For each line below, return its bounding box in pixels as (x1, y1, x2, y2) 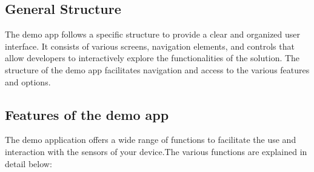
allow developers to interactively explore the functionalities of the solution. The (5, 51, 300, 64)
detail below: (5, 157, 52, 170)
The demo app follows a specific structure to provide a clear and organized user (5, 28, 301, 41)
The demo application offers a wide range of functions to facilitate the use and (5, 133, 296, 146)
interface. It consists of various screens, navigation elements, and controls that (5, 39, 295, 52)
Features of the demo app (5, 105, 169, 124)
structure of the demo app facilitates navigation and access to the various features (5, 63, 310, 76)
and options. (5, 75, 51, 88)
